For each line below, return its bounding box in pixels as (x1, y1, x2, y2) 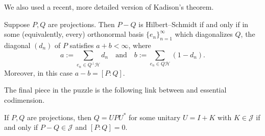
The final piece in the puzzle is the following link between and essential (4, 84, 227, 95)
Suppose (4, 18, 30, 29)
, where (128, 39, 151, 50)
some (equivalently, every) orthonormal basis (4, 29, 144, 39)
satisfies (69, 39, 94, 50)
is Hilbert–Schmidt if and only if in (138, 18, 249, 29)
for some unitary (129, 111, 181, 122)
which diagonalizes (175, 29, 233, 39)
